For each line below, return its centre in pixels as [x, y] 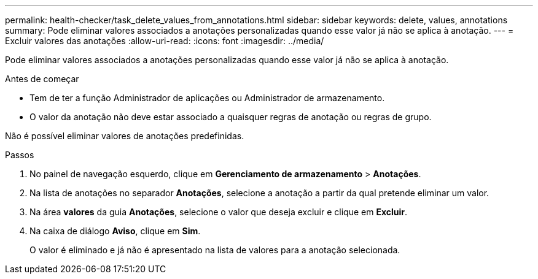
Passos [20, 155]
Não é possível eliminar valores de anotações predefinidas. [125, 136]
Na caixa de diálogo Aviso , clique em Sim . [115, 231]
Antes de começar [42, 79]
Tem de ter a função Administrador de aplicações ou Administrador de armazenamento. [207, 98]
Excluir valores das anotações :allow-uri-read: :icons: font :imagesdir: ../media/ [165, 41]
